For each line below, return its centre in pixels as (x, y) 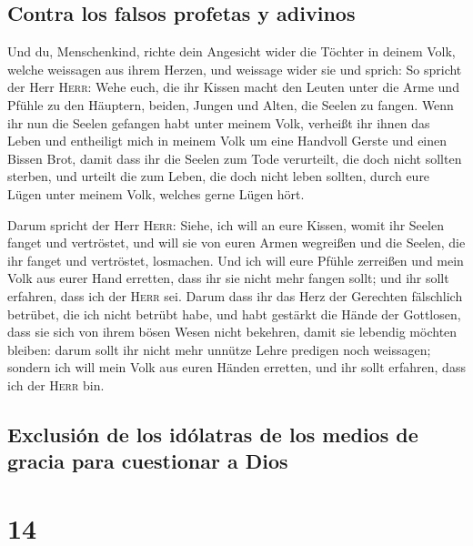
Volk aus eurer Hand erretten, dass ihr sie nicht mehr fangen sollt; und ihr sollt (228, 278)
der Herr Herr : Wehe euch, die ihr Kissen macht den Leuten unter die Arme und (233, 87)
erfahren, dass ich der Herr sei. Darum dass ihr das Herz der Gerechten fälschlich (235, 295)
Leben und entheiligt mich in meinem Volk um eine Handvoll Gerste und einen (227, 141)
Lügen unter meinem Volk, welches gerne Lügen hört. (156, 193)
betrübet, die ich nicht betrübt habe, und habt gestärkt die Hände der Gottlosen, (234, 313)
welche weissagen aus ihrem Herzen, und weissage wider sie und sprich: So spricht (235, 69)
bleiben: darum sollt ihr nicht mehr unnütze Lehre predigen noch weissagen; (219, 349)
